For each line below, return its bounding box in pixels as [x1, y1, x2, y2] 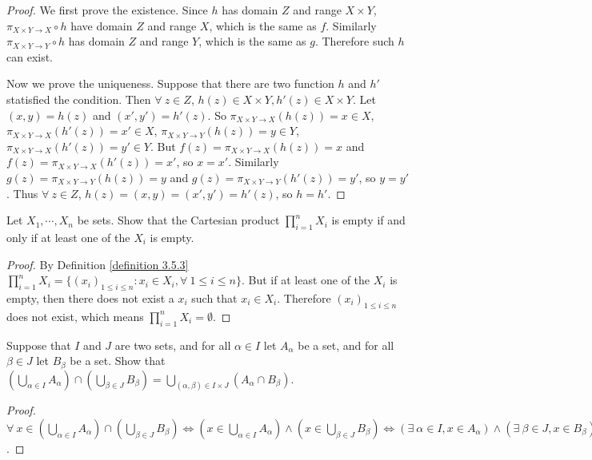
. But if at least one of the [241, 272, 370, 288]
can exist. [6, 48, 54, 65]
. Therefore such [314, 33, 394, 50]
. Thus [6, 184, 38, 201]
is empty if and [331, 212, 406, 228]
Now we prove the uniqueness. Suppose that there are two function [6, 75, 334, 92]
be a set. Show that [70, 352, 166, 369]
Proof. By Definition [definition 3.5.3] [6, 256, 189, 272]
